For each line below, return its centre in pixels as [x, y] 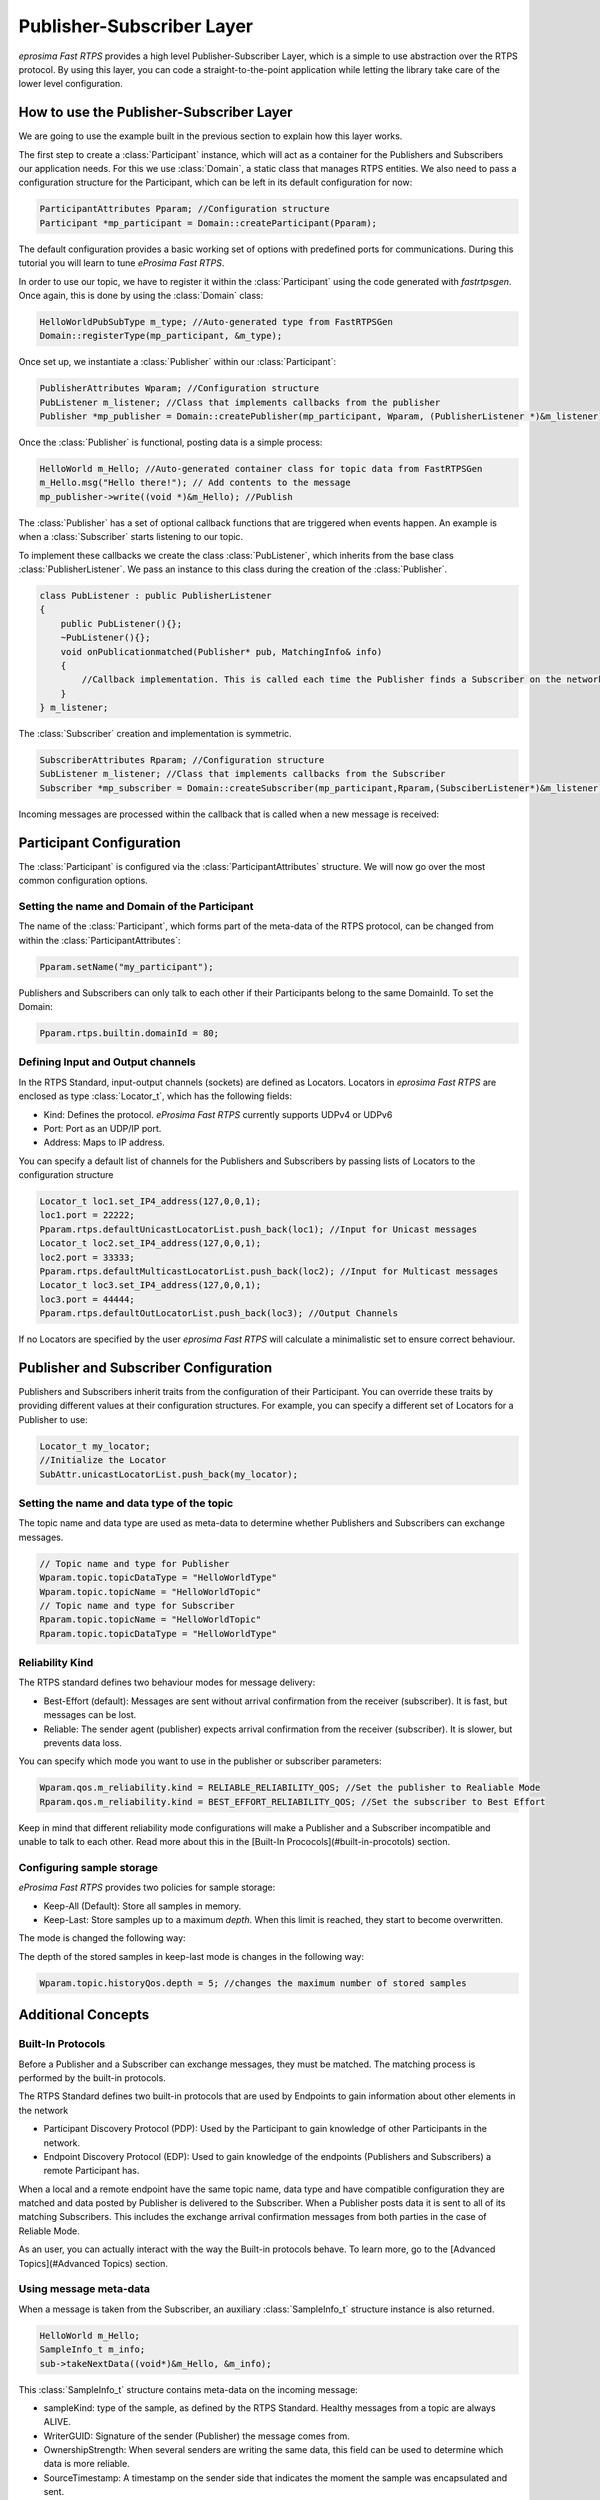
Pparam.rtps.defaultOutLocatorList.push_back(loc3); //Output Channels [219, 1313]
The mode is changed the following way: [102, 1938]
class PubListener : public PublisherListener [155, 595]
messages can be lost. [90, 1715]
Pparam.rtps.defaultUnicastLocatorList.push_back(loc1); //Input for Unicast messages [258, 1229]
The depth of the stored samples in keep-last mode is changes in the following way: [191, 1956]
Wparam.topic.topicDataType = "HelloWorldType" [158, 1578]
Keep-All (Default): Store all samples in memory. [142, 1906]
